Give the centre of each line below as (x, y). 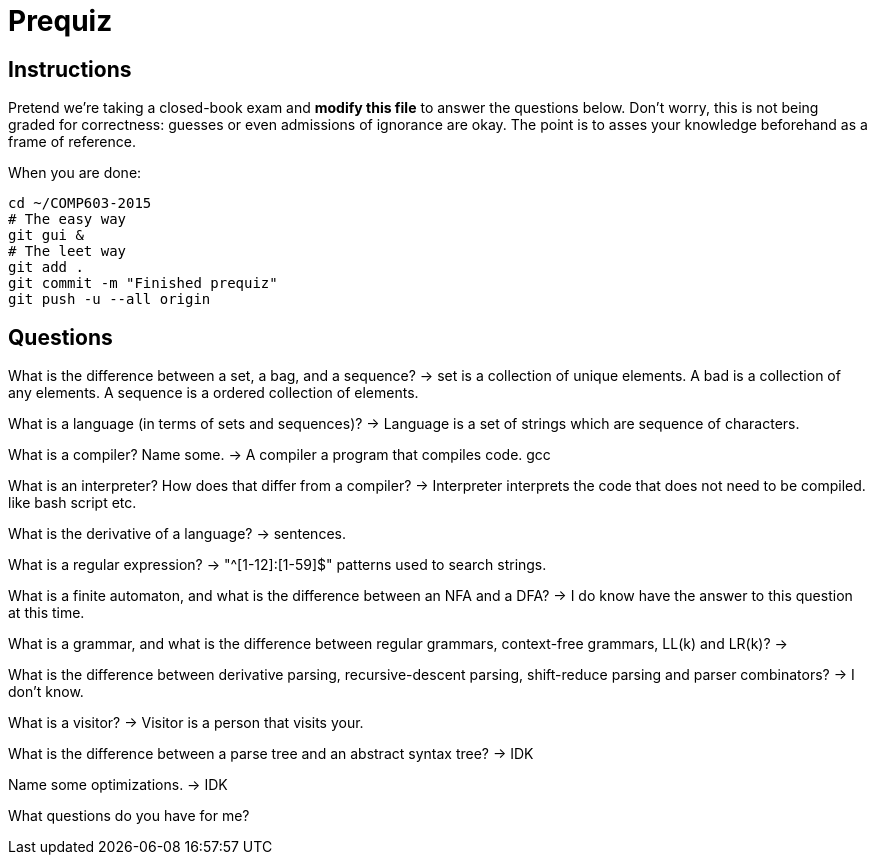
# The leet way (67, 251)
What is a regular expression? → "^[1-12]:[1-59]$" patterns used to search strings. (277, 565)
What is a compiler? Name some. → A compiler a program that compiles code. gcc (279, 455)
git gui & (46, 235)
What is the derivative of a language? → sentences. (177, 534)
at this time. (46, 613)
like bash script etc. (72, 503)
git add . (46, 267)
